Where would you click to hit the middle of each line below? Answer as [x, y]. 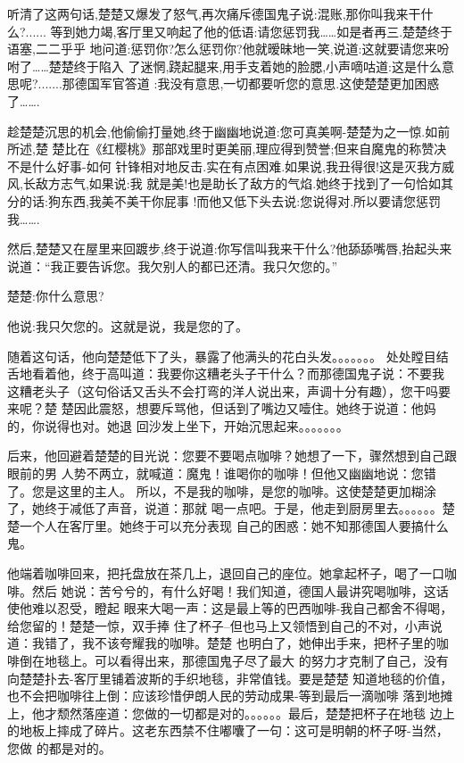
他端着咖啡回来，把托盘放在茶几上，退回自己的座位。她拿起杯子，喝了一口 [226, 573]
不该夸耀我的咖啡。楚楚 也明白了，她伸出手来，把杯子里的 [265, 643]
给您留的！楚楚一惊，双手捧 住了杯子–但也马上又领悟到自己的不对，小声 [219, 625]
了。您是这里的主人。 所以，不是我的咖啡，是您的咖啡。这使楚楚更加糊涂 [222, 490]
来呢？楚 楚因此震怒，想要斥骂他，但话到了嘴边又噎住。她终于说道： [209, 408]
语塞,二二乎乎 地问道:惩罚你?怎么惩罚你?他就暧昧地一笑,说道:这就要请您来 [222, 49]
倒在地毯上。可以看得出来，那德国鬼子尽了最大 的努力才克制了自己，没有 [234, 660]
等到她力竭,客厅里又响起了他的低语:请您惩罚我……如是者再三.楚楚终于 [252, 31]
